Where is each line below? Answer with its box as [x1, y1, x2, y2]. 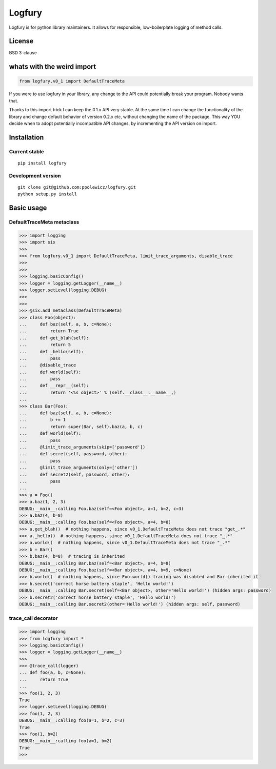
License [9, 37, 34, 45]
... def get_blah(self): [19, 335, 89, 341]
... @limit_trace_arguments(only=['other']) [19, 465, 138, 470]
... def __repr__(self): [19, 383, 89, 388]
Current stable [9, 148, 44, 155]
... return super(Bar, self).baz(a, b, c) [19, 424, 143, 429]
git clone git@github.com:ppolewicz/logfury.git [18, 184, 136, 190]
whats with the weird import [9, 62, 96, 71]
